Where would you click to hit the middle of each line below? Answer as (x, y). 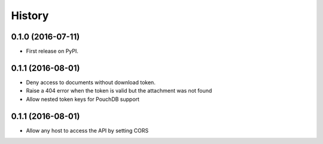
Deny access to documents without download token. (91, 82)
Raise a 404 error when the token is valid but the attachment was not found (119, 91)
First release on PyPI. (52, 51)
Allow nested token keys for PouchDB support (83, 99)
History (30, 16)
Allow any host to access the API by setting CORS (87, 130)
